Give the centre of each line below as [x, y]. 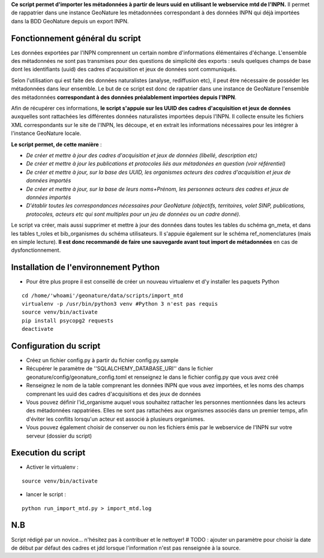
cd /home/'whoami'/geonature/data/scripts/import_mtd [102, 295]
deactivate [38, 329]
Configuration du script [56, 346]
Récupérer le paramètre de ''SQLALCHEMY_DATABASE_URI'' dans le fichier [119, 369]
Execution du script [48, 453]
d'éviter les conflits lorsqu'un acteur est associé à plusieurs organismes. [115, 419]
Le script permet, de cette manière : [56, 144]
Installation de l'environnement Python [85, 268]
